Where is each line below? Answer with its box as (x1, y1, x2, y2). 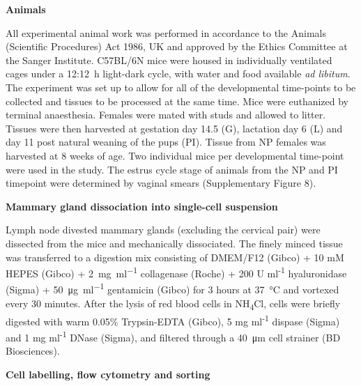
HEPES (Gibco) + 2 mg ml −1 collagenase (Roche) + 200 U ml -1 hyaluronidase (6, 264, 347, 280)
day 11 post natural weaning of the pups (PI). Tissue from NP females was (6, 134, 326, 149)
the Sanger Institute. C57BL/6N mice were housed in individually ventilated (6, 52, 332, 67)
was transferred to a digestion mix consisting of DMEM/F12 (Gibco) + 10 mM (6, 249, 344, 264)
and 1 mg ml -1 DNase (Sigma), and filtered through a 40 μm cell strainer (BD (6, 327, 341, 344)
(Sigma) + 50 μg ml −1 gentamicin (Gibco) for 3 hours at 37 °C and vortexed (6, 280, 339, 296)
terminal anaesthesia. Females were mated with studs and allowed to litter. (6, 107, 326, 122)
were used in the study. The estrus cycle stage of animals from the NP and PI (6, 162, 338, 176)
